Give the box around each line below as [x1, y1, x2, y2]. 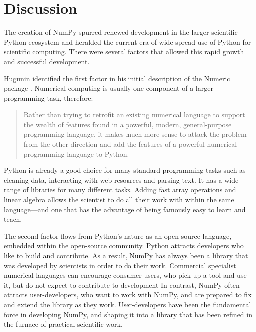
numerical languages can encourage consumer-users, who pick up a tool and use [4, 270, 247, 280]
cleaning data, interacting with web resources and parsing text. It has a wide [4, 174, 239, 185]
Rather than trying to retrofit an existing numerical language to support [23, 109, 245, 120]
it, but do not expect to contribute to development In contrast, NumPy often [4, 279, 240, 290]
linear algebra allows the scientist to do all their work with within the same [4, 194, 234, 205]
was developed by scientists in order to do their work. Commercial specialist [4, 260, 236, 270]
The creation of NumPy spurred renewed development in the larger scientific [4, 27, 238, 37]
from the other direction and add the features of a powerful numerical [23, 139, 237, 149]
